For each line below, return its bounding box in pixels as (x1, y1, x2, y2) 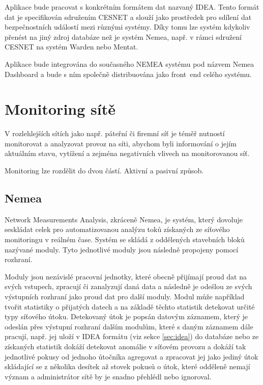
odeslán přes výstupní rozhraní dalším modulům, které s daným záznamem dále (5, 321, 253, 331)
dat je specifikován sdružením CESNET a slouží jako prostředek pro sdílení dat (5, 11, 252, 22)
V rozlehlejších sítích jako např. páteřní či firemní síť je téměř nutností (5, 128, 225, 139)
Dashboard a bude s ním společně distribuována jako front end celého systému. (5, 68, 252, 79)
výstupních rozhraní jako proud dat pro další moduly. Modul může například (5, 291, 245, 302)
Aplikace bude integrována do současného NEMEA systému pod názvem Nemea (5, 58, 254, 69)
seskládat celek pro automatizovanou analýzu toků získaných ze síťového (5, 224, 230, 235)
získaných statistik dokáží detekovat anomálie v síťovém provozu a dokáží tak (5, 341, 246, 351)
